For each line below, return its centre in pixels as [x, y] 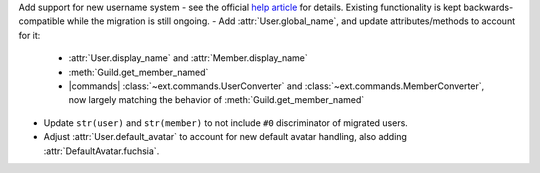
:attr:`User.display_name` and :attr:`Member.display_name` [188, 58]
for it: [29, 35]
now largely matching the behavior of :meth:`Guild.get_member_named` [216, 100]
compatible [41, 21]
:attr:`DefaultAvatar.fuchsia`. [101, 151]
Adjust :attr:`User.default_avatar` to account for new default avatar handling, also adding [225, 137]
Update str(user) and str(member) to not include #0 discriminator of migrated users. [226, 122]
